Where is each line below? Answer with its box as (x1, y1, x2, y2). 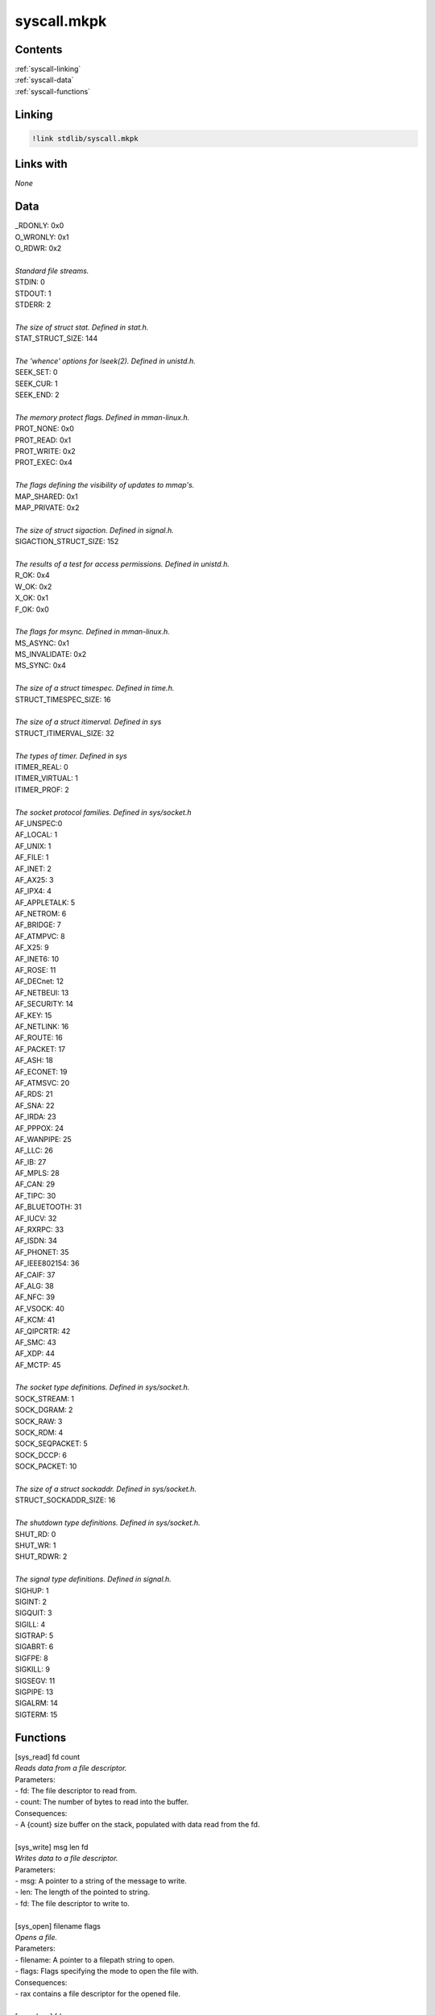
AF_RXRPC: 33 (14, 1225, 64, 1235)
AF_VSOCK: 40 (14, 1303, 64, 1313)
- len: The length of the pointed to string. (14, 1887, 151, 1897)
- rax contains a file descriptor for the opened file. (14, 1988, 181, 1998)
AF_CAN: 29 (14, 1179, 56, 1189)
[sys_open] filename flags (14, 1921, 101, 1930)
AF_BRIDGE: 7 (14, 920, 62, 930)
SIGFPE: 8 (14, 1653, 48, 1663)
